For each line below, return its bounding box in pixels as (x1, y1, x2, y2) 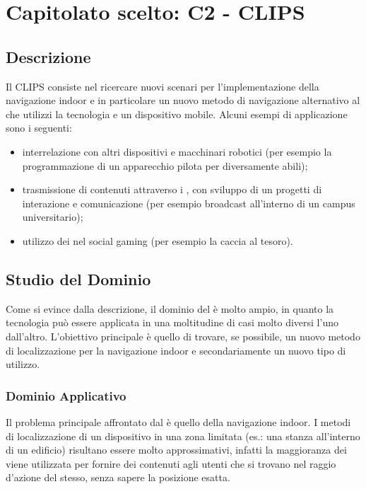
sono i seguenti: (6, 120, 72, 135)
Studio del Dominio (6, 267, 151, 289)
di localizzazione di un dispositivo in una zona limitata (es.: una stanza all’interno (6, 428, 360, 443)
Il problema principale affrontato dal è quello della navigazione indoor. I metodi (6, 414, 351, 429)
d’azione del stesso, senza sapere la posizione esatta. (6, 470, 230, 485)
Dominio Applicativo (6, 386, 126, 404)
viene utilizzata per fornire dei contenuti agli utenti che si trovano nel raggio (6, 456, 336, 471)
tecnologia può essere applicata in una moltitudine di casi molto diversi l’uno (6, 315, 338, 330)
